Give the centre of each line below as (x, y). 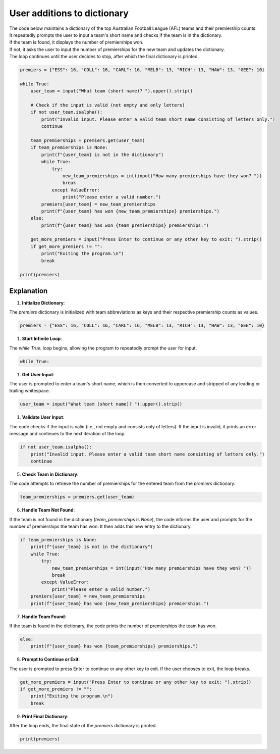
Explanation (29, 291)
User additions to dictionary (69, 13)
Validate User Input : (43, 417)
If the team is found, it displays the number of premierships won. (76, 42)
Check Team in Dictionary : (50, 474)
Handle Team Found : (44, 617)
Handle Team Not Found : (48, 510)
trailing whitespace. (30, 391)
